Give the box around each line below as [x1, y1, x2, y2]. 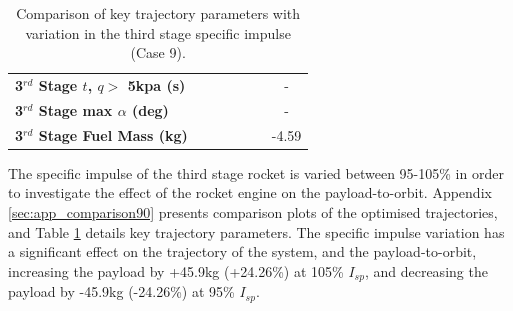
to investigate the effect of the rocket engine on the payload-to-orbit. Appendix [8, 182, 492, 203]
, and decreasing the [364, 260, 488, 281]
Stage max [38, 99, 113, 120]
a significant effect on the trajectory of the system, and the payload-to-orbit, [8, 241, 477, 262]
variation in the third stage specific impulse [25, 22, 291, 43]
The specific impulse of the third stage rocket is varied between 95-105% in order [8, 162, 504, 183]
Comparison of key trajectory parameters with [16, 3, 301, 23]
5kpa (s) [127, 75, 186, 96]
